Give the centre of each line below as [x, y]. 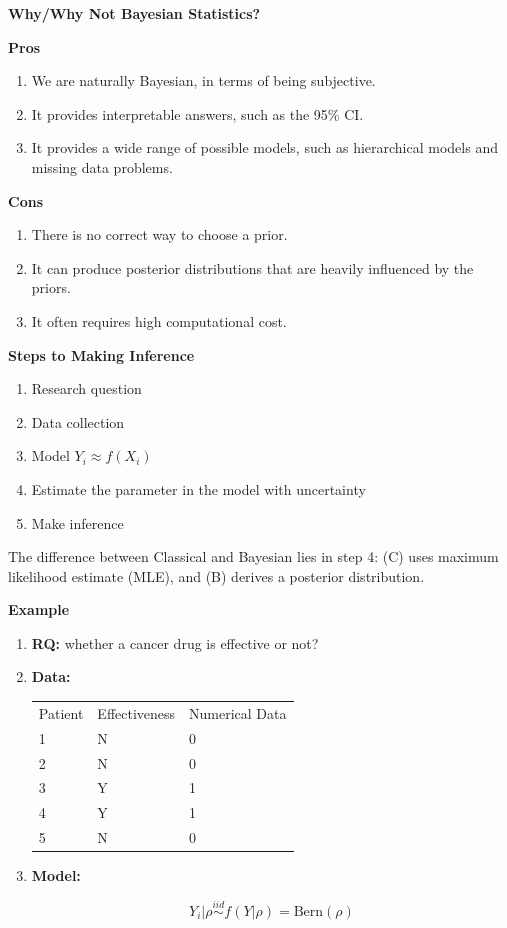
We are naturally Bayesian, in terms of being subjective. [203, 80]
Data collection [78, 421]
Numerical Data [238, 712]
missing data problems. [102, 166]
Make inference [77, 522]
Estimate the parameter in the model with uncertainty [198, 488]
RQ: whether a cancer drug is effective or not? [175, 642]
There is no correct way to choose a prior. [159, 234]
